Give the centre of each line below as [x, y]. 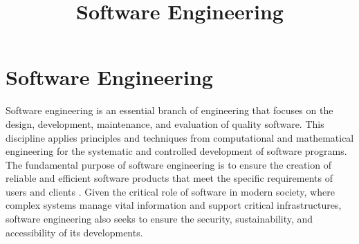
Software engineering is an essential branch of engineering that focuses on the [169, 110]
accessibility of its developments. [74, 232]
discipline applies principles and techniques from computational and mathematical [180, 137]
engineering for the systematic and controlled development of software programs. [176, 151]
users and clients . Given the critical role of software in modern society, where [170, 191]
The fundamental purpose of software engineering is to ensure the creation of [169, 164]
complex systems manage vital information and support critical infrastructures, [174, 205]
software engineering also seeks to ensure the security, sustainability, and [159, 219]
